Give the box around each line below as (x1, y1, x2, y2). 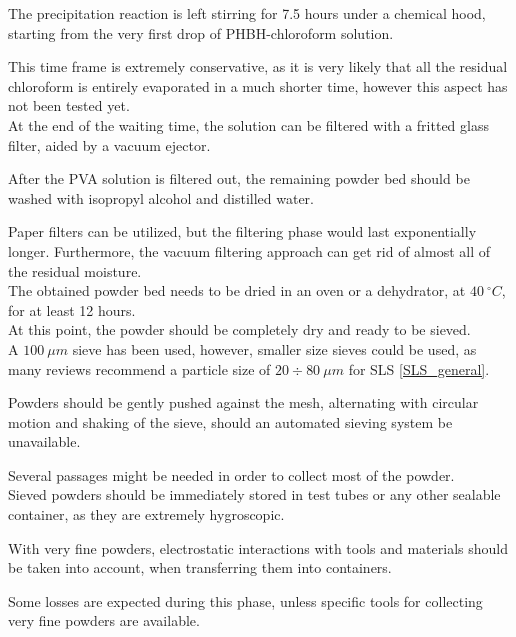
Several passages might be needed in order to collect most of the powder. (8, 464, 455, 485)
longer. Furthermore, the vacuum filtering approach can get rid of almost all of (8, 240, 491, 261)
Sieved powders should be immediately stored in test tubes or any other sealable (8, 484, 501, 505)
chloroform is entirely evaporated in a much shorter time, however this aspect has (8, 75, 508, 96)
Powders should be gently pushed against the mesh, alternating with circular (8, 392, 479, 413)
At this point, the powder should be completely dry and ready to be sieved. (8, 319, 471, 340)
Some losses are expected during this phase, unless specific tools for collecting (8, 590, 483, 611)
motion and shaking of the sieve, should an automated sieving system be (8, 411, 453, 432)
